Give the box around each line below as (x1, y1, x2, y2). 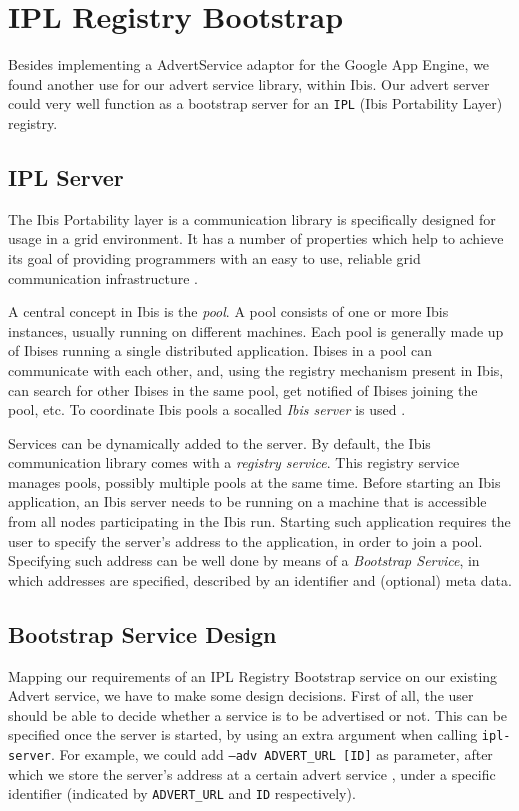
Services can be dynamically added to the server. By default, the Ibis (8, 432, 431, 453)
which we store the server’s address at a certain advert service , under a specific (8, 763, 496, 784)
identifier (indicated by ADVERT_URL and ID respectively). (8, 783, 356, 804)
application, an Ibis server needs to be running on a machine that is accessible (8, 491, 487, 512)
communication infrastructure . (8, 267, 199, 288)
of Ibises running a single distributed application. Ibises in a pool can (8, 340, 433, 361)
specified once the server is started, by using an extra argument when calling (8, 724, 478, 745)
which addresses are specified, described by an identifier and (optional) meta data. (8, 569, 512, 590)
